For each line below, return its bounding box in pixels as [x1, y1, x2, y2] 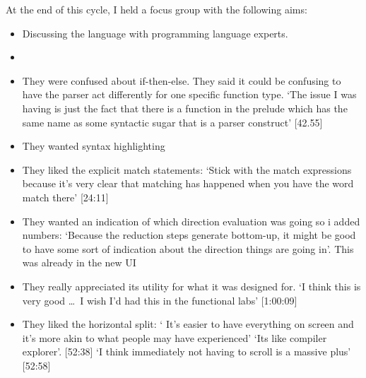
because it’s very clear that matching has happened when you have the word [22, 176, 354, 191]
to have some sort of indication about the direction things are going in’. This [22, 241, 354, 256]
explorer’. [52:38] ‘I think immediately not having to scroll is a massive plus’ [22, 344, 351, 359]
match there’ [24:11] [22, 189, 109, 204]
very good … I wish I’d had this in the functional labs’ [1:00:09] [22, 293, 297, 307]
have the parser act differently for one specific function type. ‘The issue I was [22, 87, 357, 102]
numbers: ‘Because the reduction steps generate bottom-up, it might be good [22, 228, 356, 242]
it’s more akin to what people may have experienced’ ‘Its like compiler [22, 330, 327, 345]
